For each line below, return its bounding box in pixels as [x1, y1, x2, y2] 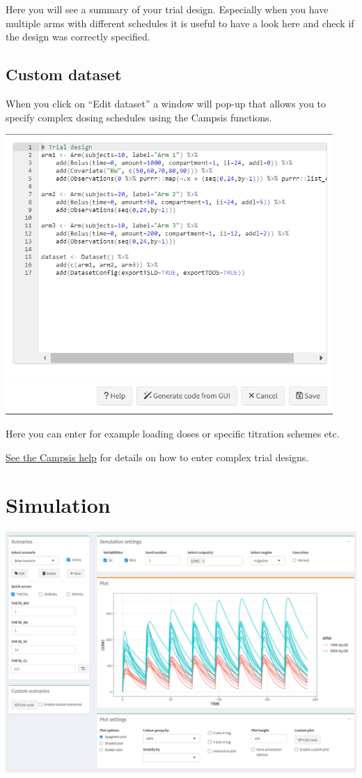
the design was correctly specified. [6, 29, 150, 44]
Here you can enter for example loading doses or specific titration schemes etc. [6, 426, 340, 441]
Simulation [6, 491, 111, 519]
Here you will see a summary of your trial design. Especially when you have [6, 2, 329, 16]
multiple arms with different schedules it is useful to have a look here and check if [6, 15, 354, 30]
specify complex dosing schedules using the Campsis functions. [6, 110, 272, 124]
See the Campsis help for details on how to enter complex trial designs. [6, 449, 309, 464]
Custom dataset [6, 63, 122, 85]
